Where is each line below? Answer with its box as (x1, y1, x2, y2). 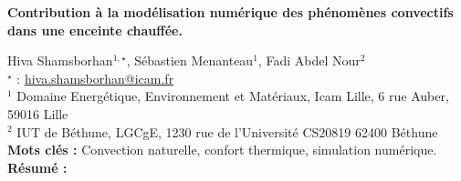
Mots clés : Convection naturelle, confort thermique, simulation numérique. (7, 140, 437, 159)
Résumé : (7, 157, 68, 176)
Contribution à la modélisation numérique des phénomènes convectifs (7, 3, 454, 21)
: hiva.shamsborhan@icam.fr (16, 68, 174, 87)
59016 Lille (7, 104, 68, 123)
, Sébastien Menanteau (126, 51, 254, 70)
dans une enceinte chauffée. (7, 20, 183, 39)
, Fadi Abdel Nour (257, 51, 361, 70)
